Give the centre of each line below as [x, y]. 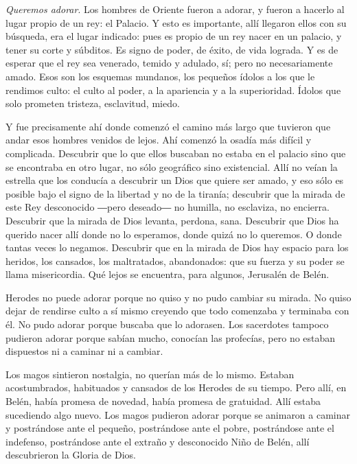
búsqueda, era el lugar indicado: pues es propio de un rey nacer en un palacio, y [174, 36]
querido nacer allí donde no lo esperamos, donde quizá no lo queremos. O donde [174, 234]
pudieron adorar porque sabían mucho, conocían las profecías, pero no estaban [171, 337]
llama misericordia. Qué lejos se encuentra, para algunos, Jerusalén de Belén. [168, 274]
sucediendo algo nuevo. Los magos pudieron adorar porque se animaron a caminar [178, 414]
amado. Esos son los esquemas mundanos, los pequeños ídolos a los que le [160, 76]
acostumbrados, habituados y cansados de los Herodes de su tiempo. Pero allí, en [176, 387]
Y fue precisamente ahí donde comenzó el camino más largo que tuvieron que [168, 126]
